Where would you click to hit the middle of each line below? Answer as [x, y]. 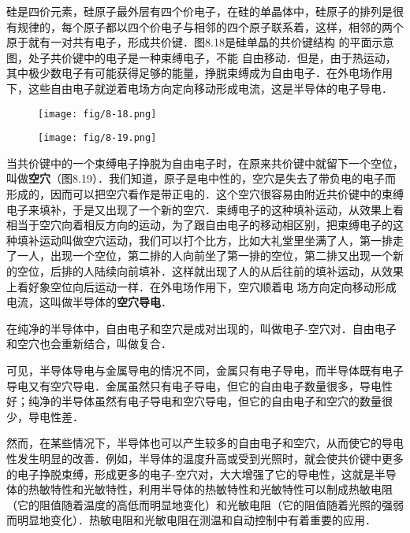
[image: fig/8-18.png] [97, 114]
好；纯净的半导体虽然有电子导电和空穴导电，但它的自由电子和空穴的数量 [194, 401]
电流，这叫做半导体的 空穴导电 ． [89, 302]
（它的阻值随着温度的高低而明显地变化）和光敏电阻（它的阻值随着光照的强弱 [205, 504]
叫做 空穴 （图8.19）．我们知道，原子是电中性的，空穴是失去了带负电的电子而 [201, 178]
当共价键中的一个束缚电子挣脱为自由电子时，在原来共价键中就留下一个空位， [205, 163]
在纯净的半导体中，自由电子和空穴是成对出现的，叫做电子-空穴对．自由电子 [201, 328]
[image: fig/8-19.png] [97, 138]
